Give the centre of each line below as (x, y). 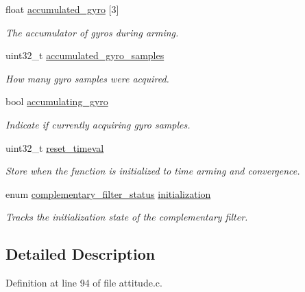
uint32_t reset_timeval (55, 147)
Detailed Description (81, 254)
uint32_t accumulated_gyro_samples (85, 55)
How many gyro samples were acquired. (87, 78)
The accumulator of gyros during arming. (92, 32)
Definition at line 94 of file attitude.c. (84, 283)
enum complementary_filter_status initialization (108, 193)
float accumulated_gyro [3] (62, 9)
